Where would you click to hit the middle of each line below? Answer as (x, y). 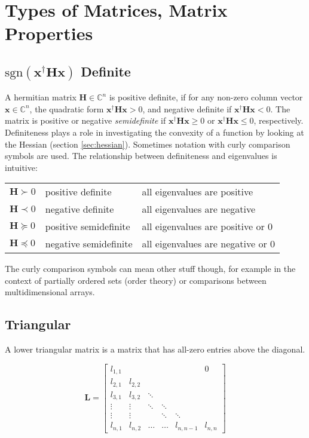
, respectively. (279, 120)
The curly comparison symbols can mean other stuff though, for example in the (150, 269)
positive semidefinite (88, 226)
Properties (49, 33)
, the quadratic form (67, 108)
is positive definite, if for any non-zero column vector (206, 97)
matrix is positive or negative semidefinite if (85, 120)
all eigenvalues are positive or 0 (207, 226)
